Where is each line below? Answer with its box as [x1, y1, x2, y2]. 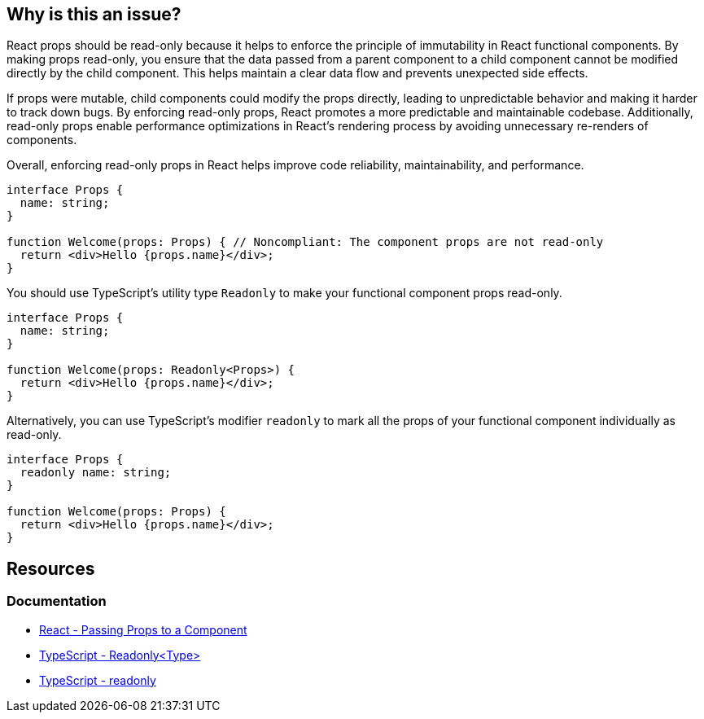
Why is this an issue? [7, 4, 181, 24]
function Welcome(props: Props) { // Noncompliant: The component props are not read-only [7, 235, 604, 249]
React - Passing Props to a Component [39, 622, 247, 637]
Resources [7, 558, 95, 579]
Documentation [7, 593, 107, 610]
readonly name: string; [20, 466, 172, 480]
